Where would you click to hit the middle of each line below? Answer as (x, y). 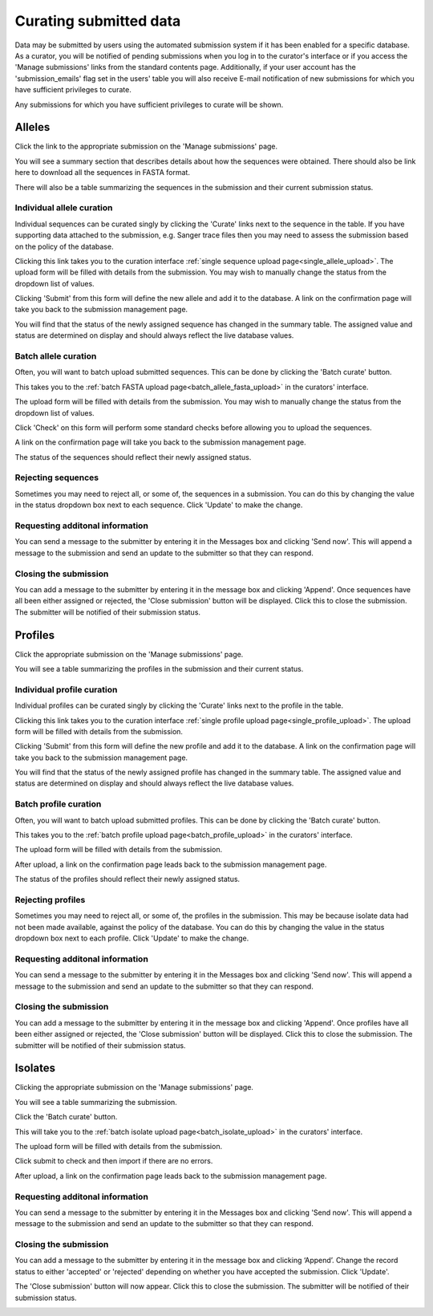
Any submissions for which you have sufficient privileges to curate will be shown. (149, 104)
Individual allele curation (64, 208)
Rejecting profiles (50, 900)
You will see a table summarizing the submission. (96, 1102)
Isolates (35, 1068)
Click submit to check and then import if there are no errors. (114, 1161)
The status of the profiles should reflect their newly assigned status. (127, 879)
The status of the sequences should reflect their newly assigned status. (133, 457)
